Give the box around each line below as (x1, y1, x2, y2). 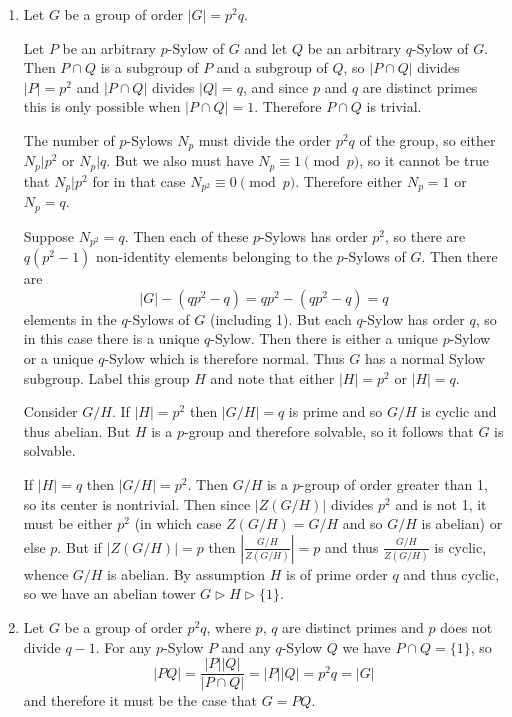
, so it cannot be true (359, 150, 489, 171)
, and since (242, 76, 309, 97)
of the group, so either (359, 129, 496, 150)
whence (23, 563, 69, 584)
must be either (23, 513, 113, 534)
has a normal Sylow (364, 348, 485, 369)
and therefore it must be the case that (23, 690, 257, 711)
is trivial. (366, 96, 422, 117)
